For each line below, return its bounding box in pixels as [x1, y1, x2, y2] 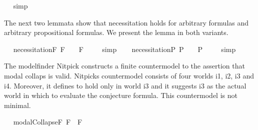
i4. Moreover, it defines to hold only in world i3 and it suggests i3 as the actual [4, 80, 246, 90]
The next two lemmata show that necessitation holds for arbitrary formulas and [4, 17, 249, 27]
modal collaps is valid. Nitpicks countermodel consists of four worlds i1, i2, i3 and [4, 70, 254, 80]
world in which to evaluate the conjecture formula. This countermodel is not [4, 90, 237, 100]
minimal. [4, 99, 31, 110]
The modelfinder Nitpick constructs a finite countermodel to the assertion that [4, 60, 245, 71]
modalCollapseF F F [13, 116, 82, 127]
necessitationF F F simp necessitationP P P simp [13, 43, 236, 54]
